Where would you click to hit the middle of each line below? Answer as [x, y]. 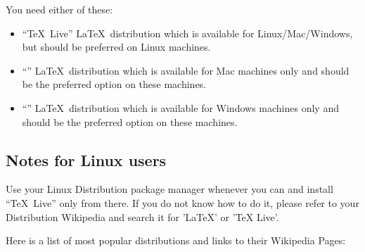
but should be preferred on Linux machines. [116, 47]
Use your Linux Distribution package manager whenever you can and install [169, 189]
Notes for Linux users [86, 159]
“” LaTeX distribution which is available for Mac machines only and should [186, 70]
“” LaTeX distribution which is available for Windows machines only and [180, 107]
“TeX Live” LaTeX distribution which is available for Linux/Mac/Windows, [187, 33]
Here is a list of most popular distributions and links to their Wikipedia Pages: [176, 240]
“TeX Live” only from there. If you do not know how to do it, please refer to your [182, 202]
